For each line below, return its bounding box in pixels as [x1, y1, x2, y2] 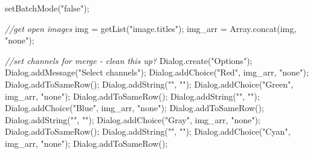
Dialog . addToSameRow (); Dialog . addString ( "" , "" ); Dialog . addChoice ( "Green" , [5, 77, 294, 90]
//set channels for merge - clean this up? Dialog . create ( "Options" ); [5, 54, 253, 66]
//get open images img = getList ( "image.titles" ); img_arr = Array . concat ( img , [5, 22, 297, 34]
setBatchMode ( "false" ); [5, 2, 89, 14]
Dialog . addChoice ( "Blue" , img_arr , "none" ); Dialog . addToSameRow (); [5, 101, 264, 114]
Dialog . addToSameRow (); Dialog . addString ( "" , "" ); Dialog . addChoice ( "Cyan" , [5, 125, 291, 138]
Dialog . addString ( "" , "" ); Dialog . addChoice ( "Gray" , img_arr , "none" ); [5, 113, 260, 126]
